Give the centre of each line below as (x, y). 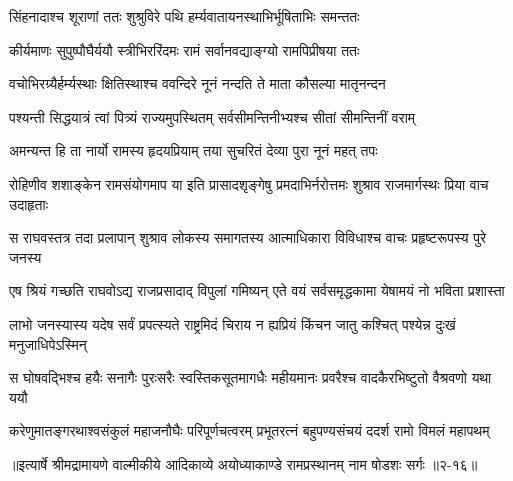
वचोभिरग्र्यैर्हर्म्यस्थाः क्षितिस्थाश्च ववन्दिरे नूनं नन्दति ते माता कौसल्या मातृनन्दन (197, 83)
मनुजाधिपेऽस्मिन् (48, 343)
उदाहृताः (29, 203)
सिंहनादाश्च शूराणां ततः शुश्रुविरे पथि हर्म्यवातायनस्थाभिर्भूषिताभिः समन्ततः (184, 16)
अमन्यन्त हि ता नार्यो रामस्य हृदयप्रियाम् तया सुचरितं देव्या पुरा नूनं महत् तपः (193, 150)
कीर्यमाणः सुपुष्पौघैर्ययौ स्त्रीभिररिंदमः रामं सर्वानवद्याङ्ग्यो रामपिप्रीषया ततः (184, 49)
